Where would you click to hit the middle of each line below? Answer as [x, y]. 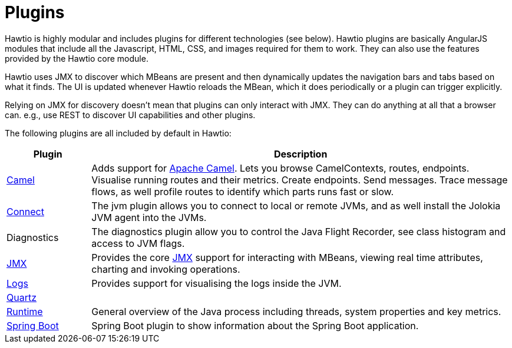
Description [300, 154]
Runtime [25, 311]
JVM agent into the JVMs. [149, 217]
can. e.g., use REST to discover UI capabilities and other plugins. [130, 115]
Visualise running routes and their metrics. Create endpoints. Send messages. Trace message [300, 180]
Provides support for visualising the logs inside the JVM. [217, 283]
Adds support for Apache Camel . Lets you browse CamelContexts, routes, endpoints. [280, 168]
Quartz [22, 297]
